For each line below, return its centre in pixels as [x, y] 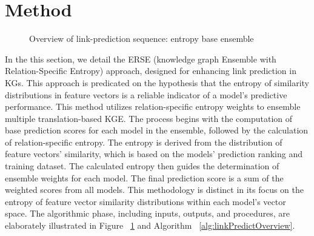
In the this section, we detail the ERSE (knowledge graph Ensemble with [141, 59]
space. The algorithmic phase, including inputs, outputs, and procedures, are [147, 213]
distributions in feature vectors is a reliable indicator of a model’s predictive [146, 94]
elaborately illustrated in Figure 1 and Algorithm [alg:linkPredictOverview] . [150, 225]
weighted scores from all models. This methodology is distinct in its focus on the [154, 190]
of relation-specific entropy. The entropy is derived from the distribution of [144, 142]
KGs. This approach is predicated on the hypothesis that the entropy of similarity [157, 82]
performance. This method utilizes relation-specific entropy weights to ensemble [153, 106]
